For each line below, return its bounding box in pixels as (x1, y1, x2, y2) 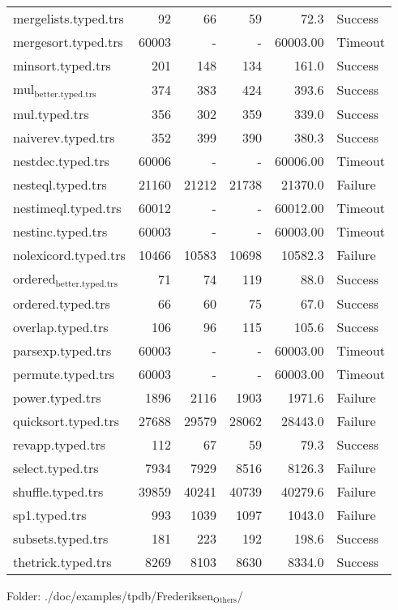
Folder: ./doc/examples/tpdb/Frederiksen (6, 587, 214, 604)
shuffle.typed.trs (13, 481, 104, 501)
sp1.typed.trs (13, 505, 87, 524)
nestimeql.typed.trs (13, 198, 122, 217)
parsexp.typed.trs (13, 340, 112, 360)
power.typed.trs (13, 387, 101, 407)
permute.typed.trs (13, 364, 115, 383)
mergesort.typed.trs (13, 32, 123, 51)
